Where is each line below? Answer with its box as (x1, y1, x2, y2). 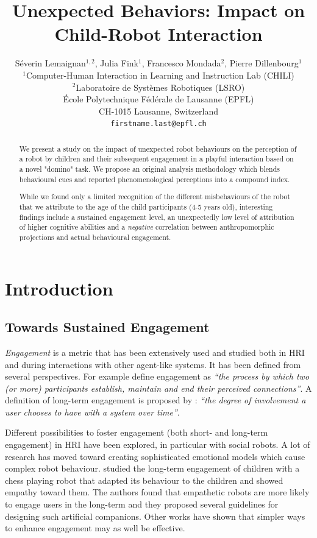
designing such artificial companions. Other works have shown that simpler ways (5, 509, 305, 522)
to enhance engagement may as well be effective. (5, 522, 185, 534)
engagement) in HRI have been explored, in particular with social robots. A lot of (5, 438, 310, 451)
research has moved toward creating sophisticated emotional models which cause (5, 450, 305, 462)
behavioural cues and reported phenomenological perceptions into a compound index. (19, 174, 290, 184)
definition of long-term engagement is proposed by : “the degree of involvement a (5, 394, 306, 406)
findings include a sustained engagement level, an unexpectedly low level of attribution (19, 211, 294, 222)
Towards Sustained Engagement (5, 317, 210, 336)
